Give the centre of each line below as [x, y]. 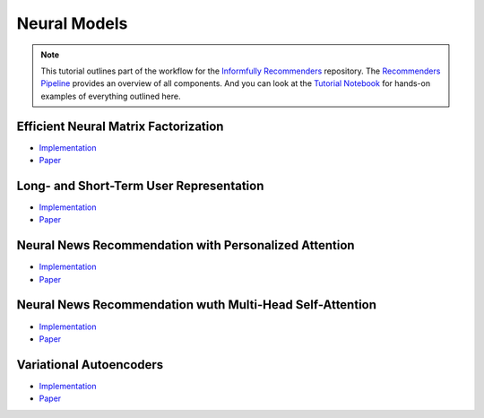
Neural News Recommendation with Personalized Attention [186, 245]
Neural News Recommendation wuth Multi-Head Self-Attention [196, 305]
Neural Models [72, 23]
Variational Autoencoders [90, 365]
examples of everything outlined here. [111, 96]
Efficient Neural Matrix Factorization [120, 126]
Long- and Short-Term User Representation [140, 185]
